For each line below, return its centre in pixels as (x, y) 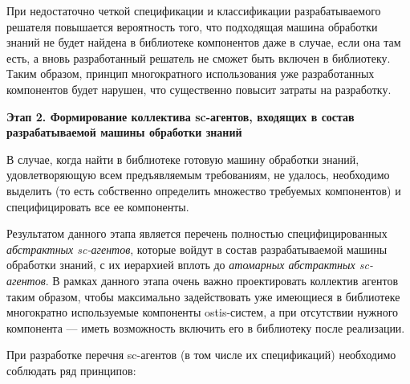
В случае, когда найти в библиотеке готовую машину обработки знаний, (183, 159)
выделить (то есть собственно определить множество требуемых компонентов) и (204, 190)
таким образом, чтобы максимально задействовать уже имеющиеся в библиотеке (203, 296)
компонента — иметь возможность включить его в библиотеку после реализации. (206, 327)
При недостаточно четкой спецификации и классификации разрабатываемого (194, 10)
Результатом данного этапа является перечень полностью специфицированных (197, 233)
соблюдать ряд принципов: (71, 370)
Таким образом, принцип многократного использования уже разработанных (191, 74)
